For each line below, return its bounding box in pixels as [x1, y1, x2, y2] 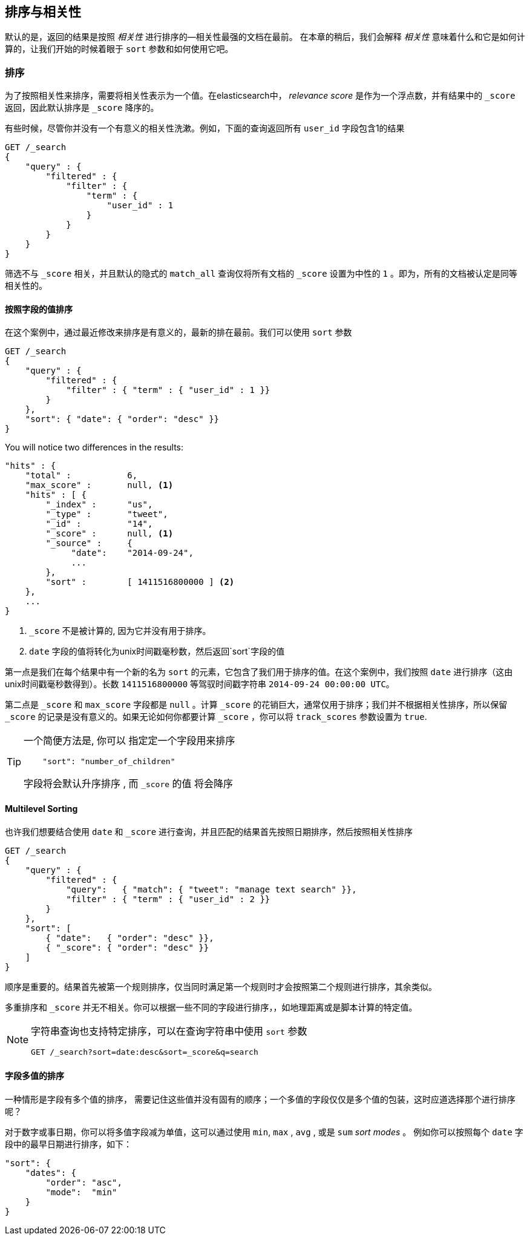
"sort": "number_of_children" [42, 757, 175, 767]
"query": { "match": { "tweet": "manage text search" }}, [66, 884, 357, 894]
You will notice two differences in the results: [5, 442, 184, 453]
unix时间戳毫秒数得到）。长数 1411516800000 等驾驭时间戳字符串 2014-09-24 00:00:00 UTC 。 [5, 679, 394, 690]
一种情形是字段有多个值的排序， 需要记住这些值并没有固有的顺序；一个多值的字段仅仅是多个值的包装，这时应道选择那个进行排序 [5, 1093, 515, 1104]
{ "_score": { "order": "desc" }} [45, 942, 209, 952]
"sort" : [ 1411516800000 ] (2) [45, 577, 235, 587]
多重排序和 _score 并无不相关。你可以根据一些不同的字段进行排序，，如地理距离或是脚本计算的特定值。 [5, 1001, 417, 1012]
